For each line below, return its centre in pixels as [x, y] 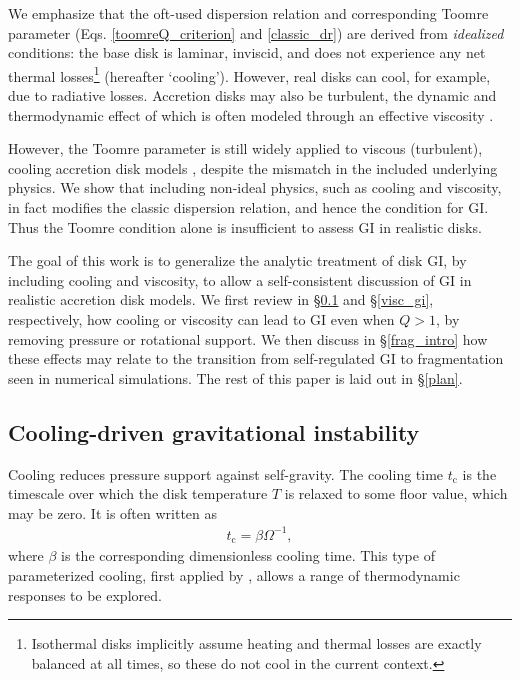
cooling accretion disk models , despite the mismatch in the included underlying [253, 167]
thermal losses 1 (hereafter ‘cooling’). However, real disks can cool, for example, [249, 74]
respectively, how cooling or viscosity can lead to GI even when [201, 318]
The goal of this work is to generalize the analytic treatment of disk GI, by [237, 260]
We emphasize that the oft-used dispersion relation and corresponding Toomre [248, 13]
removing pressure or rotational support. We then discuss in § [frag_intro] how [248, 338]
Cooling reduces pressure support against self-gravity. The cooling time [226, 473]
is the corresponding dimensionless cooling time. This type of [248, 555]
